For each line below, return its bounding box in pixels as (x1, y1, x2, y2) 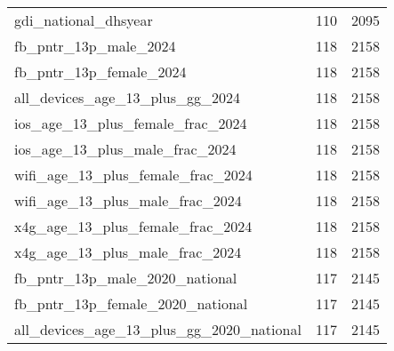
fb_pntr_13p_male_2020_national (14, 267, 237, 288)
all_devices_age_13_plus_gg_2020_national (14, 319, 302, 339)
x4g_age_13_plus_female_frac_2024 (14, 216, 253, 236)
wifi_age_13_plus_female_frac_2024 (14, 164, 253, 185)
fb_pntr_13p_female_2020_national (14, 293, 248, 314)
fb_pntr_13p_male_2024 (14, 36, 176, 56)
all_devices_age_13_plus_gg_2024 (14, 87, 240, 108)
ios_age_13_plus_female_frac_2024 (14, 113, 247, 133)
